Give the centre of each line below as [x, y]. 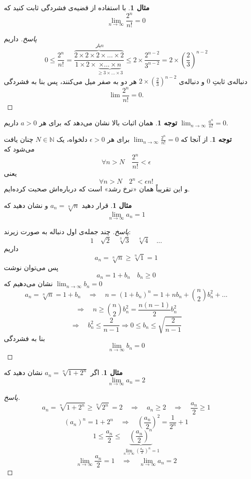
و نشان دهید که [26, 205]
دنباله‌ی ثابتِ [230, 81]
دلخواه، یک [72, 139]
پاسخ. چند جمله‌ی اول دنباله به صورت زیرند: [67, 231]
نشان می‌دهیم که [28, 283]
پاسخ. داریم [20, 39]
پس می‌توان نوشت [31, 267]
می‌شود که [19, 149]
